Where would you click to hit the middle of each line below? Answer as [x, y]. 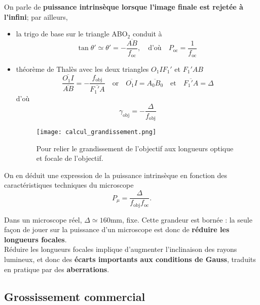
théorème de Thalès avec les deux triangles [82, 69]
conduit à [147, 34]
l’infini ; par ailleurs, [36, 16]
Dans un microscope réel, [43, 219]
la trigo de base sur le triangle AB [69, 34]
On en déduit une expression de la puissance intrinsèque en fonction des [116, 175]
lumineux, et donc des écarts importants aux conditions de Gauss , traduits [130, 259]
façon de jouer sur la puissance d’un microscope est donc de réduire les [117, 229]
